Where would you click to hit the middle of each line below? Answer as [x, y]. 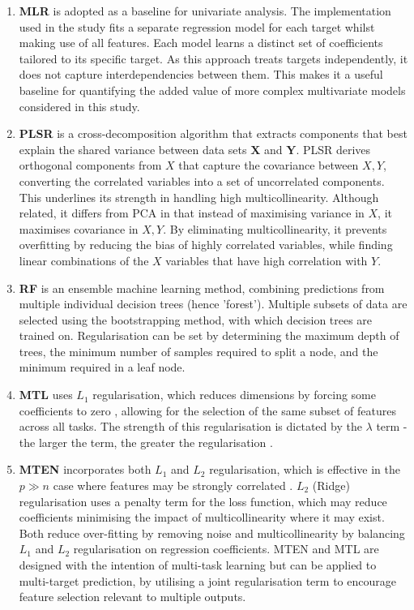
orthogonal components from [90, 165]
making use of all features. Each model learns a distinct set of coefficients [201, 43]
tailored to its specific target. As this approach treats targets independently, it [213, 58]
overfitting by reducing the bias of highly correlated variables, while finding [206, 245]
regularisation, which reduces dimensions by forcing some [235, 395]
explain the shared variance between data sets [133, 149]
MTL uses [46, 395]
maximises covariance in [79, 228]
